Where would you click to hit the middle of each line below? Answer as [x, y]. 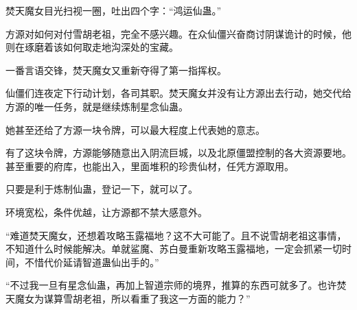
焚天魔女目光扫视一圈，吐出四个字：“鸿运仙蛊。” [114, 10]
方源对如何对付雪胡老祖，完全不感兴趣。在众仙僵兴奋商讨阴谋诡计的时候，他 [178, 33]
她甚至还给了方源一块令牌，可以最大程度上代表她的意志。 [135, 129]
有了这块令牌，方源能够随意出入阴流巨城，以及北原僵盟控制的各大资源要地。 [178, 153]
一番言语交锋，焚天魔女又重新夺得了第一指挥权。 [116, 70]
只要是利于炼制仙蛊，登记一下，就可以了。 [102, 189]
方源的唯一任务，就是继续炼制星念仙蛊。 [97, 106]
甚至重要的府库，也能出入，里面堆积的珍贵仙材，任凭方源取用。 [150, 166]
